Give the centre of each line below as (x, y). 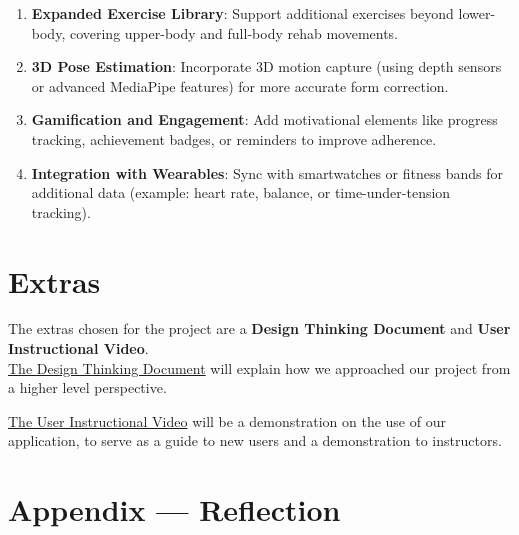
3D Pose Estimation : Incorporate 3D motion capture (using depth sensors (266, 66)
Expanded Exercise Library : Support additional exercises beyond (242, 13)
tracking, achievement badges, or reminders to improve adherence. (234, 138)
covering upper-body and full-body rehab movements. (234, 32)
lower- (477, 13)
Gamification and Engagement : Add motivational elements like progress (264, 119)
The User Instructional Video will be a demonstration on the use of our (227, 420)
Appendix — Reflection (174, 509)
